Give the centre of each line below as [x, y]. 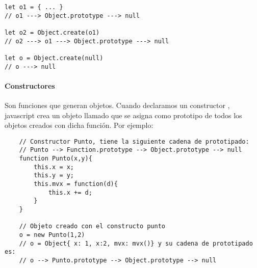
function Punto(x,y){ [56, 159]
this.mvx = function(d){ [76, 184]
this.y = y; [54, 176]
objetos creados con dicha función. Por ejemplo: [79, 125]
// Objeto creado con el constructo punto [92, 226]
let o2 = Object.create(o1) [52, 32]
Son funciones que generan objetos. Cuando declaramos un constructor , [117, 105]
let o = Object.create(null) [54, 58]
